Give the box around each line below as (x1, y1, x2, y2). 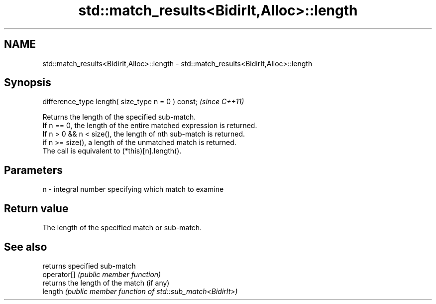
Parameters (4, 163, 63, 176)
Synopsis (4, 76, 51, 89)
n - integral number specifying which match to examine (42, 185, 224, 194)
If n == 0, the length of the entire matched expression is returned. (42, 121, 257, 130)
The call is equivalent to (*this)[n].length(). (42, 147, 182, 155)
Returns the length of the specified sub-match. (42, 113, 196, 122)
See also (4, 240, 47, 253)
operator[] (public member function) (42, 270, 161, 279)
